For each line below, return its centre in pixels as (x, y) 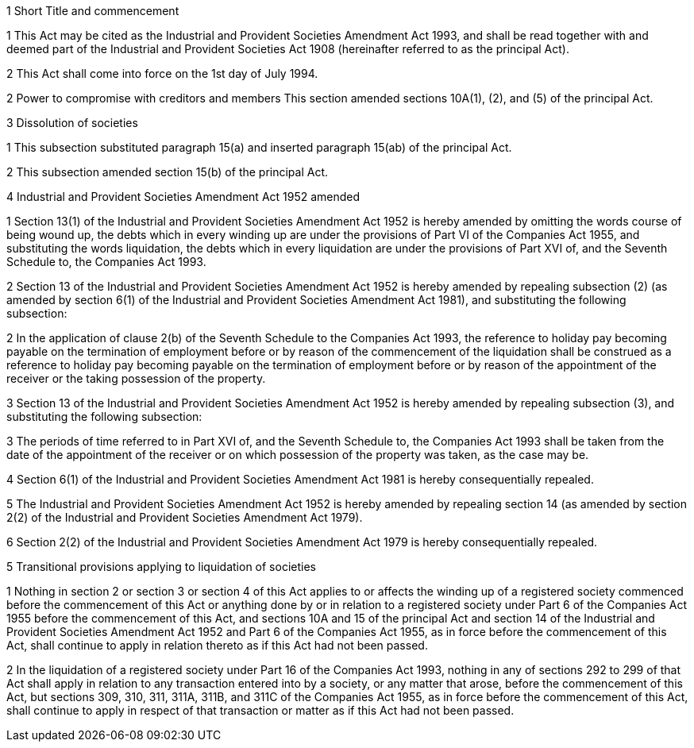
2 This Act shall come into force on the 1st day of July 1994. (162, 73)
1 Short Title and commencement (93, 11)
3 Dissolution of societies (72, 123)
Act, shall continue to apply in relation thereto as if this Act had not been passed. (217, 645)
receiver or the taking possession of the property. (136, 378)
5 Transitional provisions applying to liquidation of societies (161, 567)
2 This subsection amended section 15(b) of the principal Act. (168, 172)
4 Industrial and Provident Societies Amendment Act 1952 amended (183, 197)
